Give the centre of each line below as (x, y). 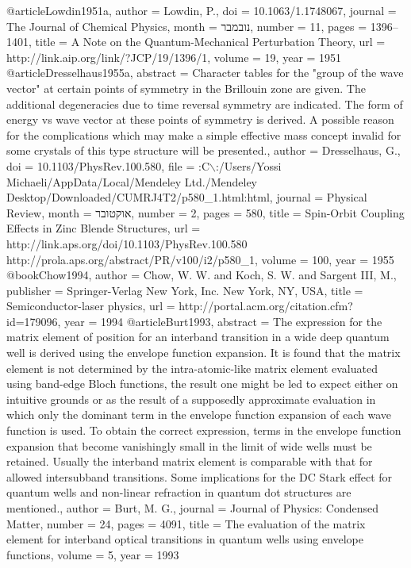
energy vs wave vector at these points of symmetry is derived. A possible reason (200, 119)
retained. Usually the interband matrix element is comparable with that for (190, 461)
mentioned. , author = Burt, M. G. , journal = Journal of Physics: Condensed (193, 508)
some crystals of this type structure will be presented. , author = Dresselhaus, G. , (204, 150)
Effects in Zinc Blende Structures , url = (104, 228)
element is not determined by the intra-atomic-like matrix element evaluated (192, 368)
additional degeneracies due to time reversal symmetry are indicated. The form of (205, 104)
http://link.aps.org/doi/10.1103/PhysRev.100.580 (127, 243)
